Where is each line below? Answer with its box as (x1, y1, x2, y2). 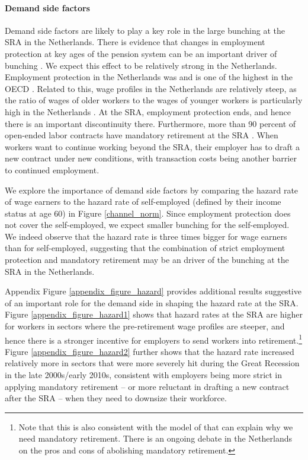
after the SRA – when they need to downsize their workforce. (5, 392, 227, 404)
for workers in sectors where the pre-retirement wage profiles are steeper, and (5, 320, 285, 332)
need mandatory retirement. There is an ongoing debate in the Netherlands (18, 432, 292, 445)
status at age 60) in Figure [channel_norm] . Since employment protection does (5, 207, 291, 219)
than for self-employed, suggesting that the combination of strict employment (5, 242, 285, 254)
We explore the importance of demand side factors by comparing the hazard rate (5, 183, 299, 196)
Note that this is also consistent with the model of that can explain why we (18, 420, 293, 433)
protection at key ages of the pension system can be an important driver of (5, 47, 277, 59)
